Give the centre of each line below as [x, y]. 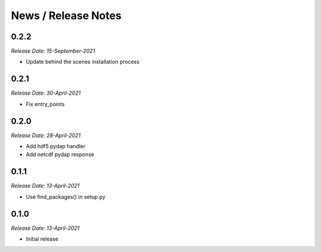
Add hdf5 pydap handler [56, 147]
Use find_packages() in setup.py [66, 197]
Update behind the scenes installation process [83, 62]
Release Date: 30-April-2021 [46, 93]
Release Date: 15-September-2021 [53, 51]
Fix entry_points [45, 104]
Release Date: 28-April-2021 [46, 135]
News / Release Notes [66, 15]
